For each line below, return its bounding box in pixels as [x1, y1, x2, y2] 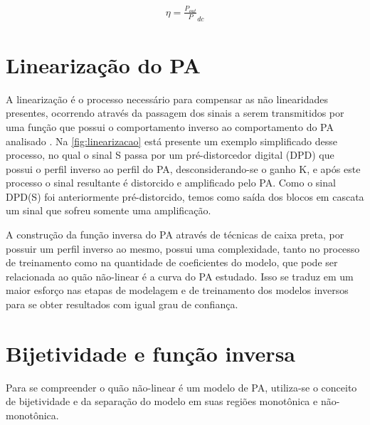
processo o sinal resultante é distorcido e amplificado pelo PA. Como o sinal [6, 175, 336, 190]
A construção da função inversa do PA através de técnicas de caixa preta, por [6, 227, 344, 242]
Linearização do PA [6, 50, 201, 79]
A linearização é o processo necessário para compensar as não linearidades [6, 91, 328, 106]
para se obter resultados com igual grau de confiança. [6, 297, 238, 312]
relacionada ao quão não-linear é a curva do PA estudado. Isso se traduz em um [6, 268, 354, 283]
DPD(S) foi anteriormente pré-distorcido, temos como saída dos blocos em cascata [6, 189, 364, 204]
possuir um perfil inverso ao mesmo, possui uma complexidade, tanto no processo [6, 241, 360, 256]
